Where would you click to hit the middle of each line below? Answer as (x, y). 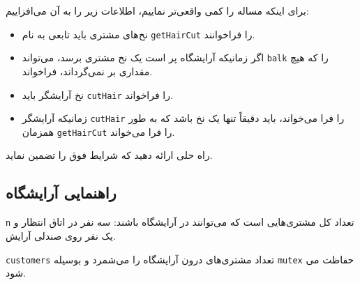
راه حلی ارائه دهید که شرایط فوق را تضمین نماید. (109, 155)
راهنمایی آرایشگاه (61, 193)
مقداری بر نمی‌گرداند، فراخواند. (87, 71)
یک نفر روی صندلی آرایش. (61, 235)
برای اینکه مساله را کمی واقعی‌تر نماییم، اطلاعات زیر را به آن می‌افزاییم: (157, 10)
